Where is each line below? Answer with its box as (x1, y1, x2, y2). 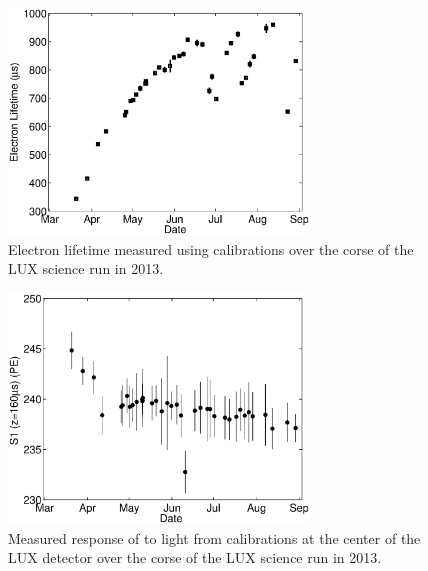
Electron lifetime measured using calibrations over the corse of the (8, 238, 414, 259)
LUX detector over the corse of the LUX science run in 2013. (8, 547, 382, 568)
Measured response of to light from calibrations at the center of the (8, 527, 421, 548)
